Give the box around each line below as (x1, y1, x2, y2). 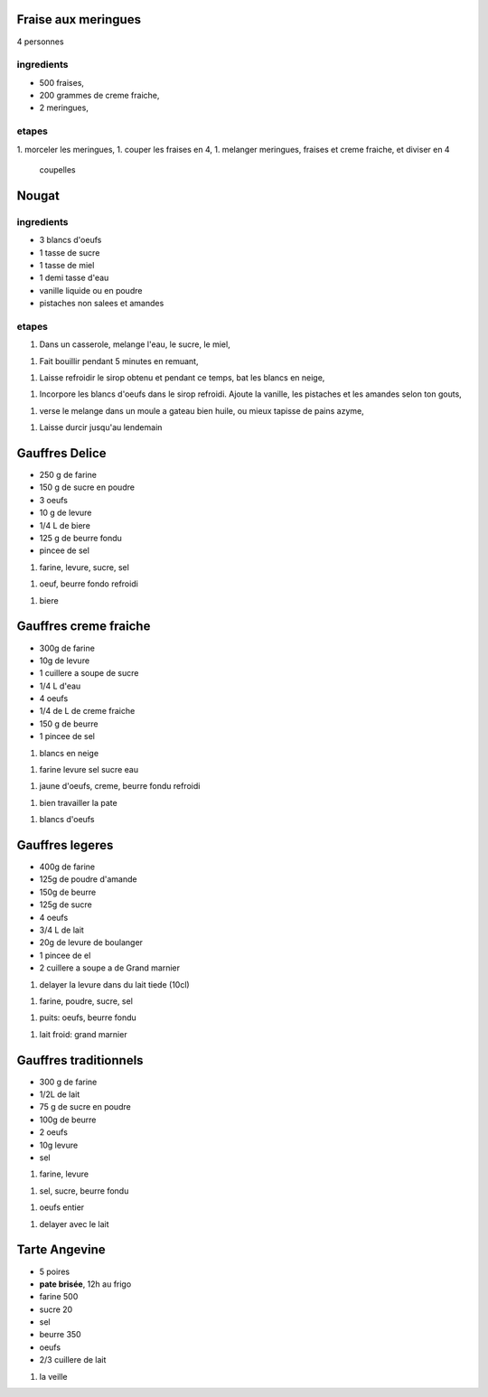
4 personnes (16, 36, 64, 47)
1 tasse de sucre (39, 247, 100, 258)
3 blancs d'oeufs (39, 235, 102, 246)
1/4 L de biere (39, 520, 90, 530)
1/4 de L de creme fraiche (39, 706, 136, 717)
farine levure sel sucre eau (39, 764, 139, 775)
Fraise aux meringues (16, 12, 142, 27)
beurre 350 (39, 1329, 81, 1340)
